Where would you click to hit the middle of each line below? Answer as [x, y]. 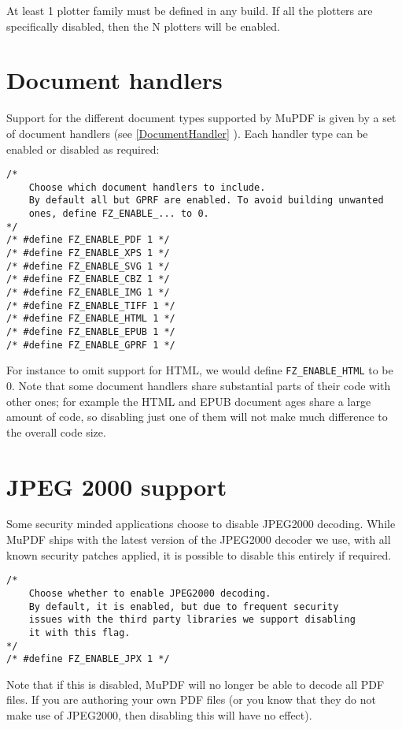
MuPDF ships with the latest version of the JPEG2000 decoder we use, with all [199, 539]
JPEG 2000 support [117, 486]
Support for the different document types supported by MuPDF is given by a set [201, 118]
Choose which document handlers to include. [147, 187]
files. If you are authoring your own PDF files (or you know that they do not [191, 699]
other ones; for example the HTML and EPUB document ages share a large [189, 401]
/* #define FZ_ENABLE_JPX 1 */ [88, 659]
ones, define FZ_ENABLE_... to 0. [119, 214]
